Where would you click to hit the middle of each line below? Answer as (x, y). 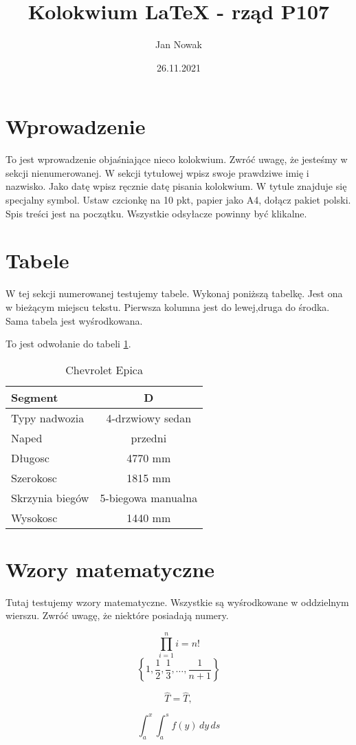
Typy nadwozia (48, 418)
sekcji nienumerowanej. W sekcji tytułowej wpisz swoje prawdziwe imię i (157, 172)
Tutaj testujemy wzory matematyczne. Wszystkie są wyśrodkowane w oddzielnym (177, 602)
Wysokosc (34, 517)
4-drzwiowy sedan (149, 418)
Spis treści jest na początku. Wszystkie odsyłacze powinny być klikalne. (156, 213)
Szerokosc (34, 477)
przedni (149, 438)
